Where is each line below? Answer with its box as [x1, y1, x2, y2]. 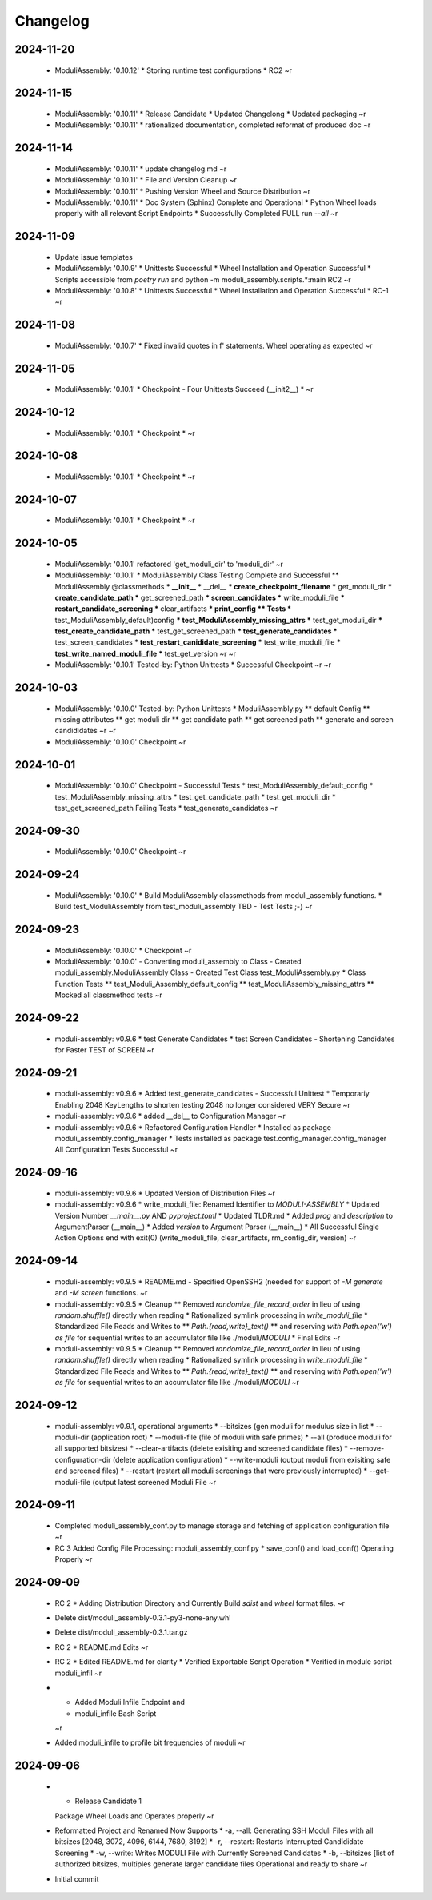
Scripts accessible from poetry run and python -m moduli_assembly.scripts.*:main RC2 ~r [54, 274, 351, 284]
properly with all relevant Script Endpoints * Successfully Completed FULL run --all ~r [54, 209, 338, 218]
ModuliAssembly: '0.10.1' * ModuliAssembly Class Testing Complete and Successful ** [54, 570, 339, 580]
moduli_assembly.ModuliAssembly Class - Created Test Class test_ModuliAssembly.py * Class [54, 968, 366, 977]
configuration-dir [54, 1455, 111, 1464]
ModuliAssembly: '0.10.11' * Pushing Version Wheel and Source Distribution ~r [54, 186, 311, 196]
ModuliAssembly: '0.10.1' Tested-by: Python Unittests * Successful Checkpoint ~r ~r [54, 660, 332, 669]
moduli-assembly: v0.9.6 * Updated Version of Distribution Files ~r [54, 1188, 276, 1198]
